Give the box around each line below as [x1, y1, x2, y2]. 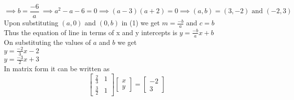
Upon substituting [4, 18, 59, 28]
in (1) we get [121, 18, 160, 28]
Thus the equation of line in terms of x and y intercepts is [4, 27, 177, 37]
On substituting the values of [4, 37, 91, 47]
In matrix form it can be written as [4, 63, 110, 73]
